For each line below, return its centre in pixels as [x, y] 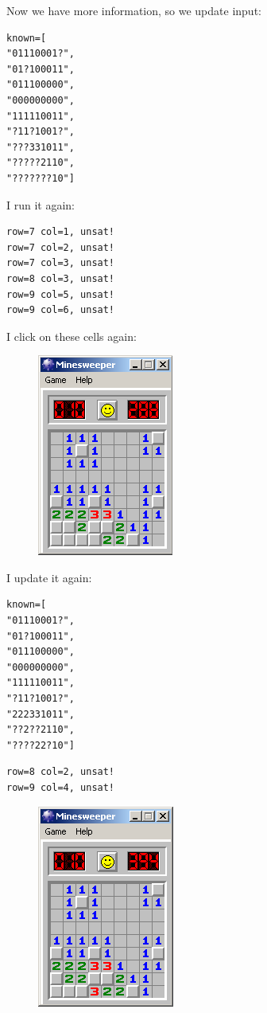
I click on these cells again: [72, 336]
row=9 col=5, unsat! [61, 294]
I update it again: [49, 577]
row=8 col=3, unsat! [61, 278]
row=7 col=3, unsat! [61, 263]
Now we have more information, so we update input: [134, 10]
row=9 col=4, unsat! [61, 788]
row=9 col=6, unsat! [61, 310]
